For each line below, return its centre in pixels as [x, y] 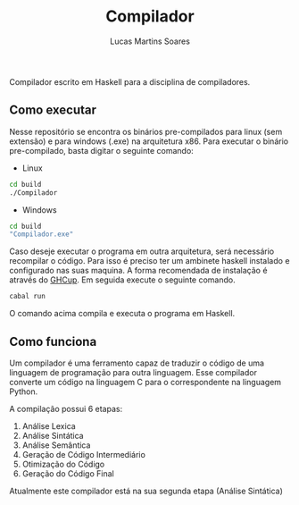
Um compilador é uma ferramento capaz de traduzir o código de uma [137, 363]
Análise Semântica [56, 445]
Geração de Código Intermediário [83, 454]
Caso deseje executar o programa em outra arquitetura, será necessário [142, 251]
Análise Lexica [49, 425]
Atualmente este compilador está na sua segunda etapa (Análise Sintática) [146, 491]
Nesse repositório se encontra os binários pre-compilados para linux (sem [146, 131]
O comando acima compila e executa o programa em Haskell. [122, 314]
